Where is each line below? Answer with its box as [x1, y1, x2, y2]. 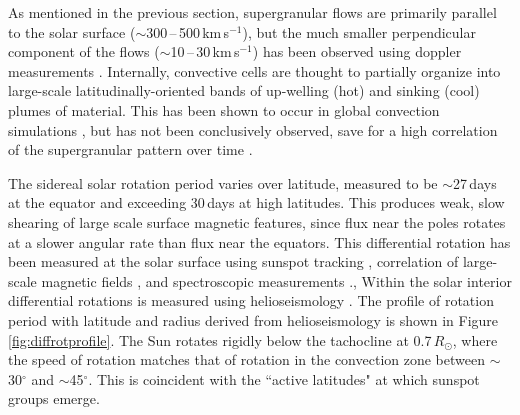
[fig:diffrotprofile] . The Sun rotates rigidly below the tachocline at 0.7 [8, 329, 432, 350]
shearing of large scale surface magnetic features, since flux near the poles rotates [8, 211, 506, 232]
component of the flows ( [8, 41, 160, 62]
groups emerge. [8, 388, 100, 409]
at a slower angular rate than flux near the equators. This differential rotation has [8, 231, 511, 252]
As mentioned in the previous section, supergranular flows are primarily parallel [8, 2, 497, 22]
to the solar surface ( [8, 21, 136, 42]
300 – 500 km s [146, 21, 230, 42]
